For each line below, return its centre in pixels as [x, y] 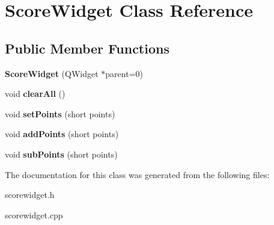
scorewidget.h [30, 195]
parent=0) [124, 73]
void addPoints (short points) [62, 134]
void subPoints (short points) [61, 154]
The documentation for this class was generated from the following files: [137, 174]
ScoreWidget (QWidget [52, 73]
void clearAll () [35, 94]
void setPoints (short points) [60, 113]
